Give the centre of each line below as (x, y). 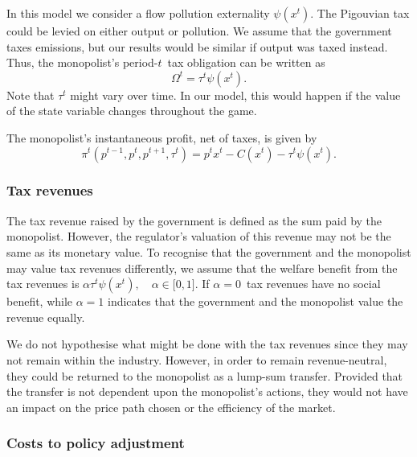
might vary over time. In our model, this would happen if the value (235, 95)
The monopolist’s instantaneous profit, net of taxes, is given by (162, 137)
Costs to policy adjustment (96, 443)
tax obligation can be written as (246, 62)
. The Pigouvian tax (360, 13)
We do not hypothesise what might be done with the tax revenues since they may (207, 344)
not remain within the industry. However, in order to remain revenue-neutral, (197, 359)
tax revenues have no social (313, 284)
